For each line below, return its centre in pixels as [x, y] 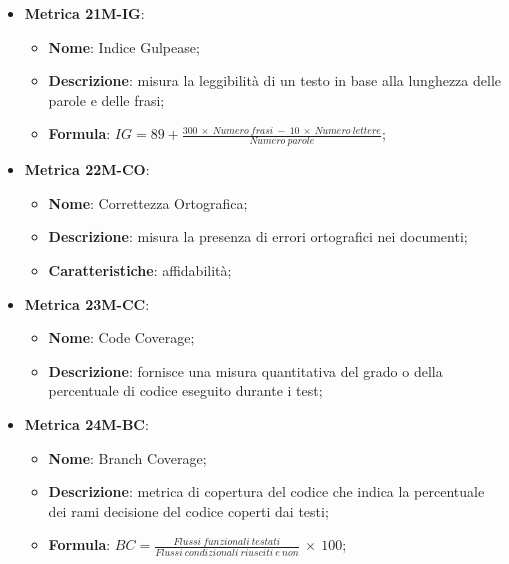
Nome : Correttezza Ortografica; [148, 202]
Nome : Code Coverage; [121, 337]
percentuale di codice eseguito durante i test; [185, 390]
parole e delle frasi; [106, 99]
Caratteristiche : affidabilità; [140, 269]
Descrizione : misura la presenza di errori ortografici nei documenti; [258, 236]
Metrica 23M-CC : [87, 303]
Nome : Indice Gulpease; [124, 46]
